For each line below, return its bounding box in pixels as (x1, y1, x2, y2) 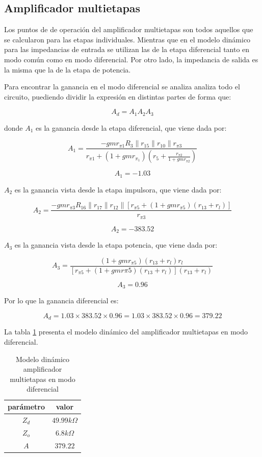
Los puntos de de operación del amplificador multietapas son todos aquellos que (4, 24, 253, 35)
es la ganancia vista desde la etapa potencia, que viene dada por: (14, 239, 218, 250)
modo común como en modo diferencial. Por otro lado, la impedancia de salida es (4, 54, 258, 64)
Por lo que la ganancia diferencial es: (4, 295, 119, 306)
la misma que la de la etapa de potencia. (4, 64, 131, 75)
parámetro (8, 401, 45, 412)
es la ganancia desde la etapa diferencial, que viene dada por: (36, 122, 227, 133)
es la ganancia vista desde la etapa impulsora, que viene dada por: (14, 184, 222, 195)
